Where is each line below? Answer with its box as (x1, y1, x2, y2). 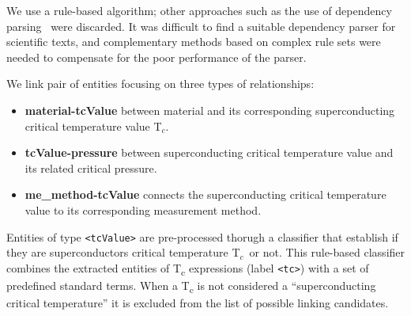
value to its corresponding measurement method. (25, 201, 262, 218)
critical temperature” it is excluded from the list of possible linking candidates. (6, 295, 389, 311)
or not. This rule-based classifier (249, 244, 405, 261)
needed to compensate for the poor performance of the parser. (6, 48, 307, 65)
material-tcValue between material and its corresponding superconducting (25, 101, 395, 118)
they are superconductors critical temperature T (6, 244, 240, 261)
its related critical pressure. (25, 159, 157, 176)
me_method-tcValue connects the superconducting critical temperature (25, 186, 386, 203)
